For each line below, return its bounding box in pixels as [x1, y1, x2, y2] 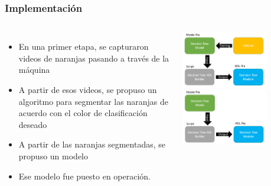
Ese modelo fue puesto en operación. [18, 169, 151, 182]
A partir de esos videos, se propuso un [18, 84, 157, 95]
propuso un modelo [18, 149, 88, 162]
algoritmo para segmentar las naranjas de [18, 95, 168, 107]
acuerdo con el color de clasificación [18, 107, 148, 119]
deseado [18, 118, 47, 130]
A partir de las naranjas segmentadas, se [18, 138, 166, 150]
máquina [18, 63, 50, 76]
